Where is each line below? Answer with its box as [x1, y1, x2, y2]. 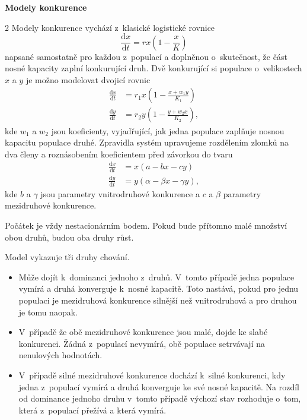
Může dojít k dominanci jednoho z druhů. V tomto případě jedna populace [18, 270, 295, 283]
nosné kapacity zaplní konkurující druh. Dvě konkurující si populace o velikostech [5, 62, 302, 74]
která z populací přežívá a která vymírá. [18, 403, 167, 416]
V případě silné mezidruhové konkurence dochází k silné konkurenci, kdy [18, 368, 286, 381]
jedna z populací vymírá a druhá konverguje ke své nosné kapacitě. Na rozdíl [18, 380, 300, 393]
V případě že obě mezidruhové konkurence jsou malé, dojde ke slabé [18, 326, 268, 338]
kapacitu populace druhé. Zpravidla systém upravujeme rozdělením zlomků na [5, 136, 289, 149]
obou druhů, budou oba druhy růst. [5, 230, 134, 243]
